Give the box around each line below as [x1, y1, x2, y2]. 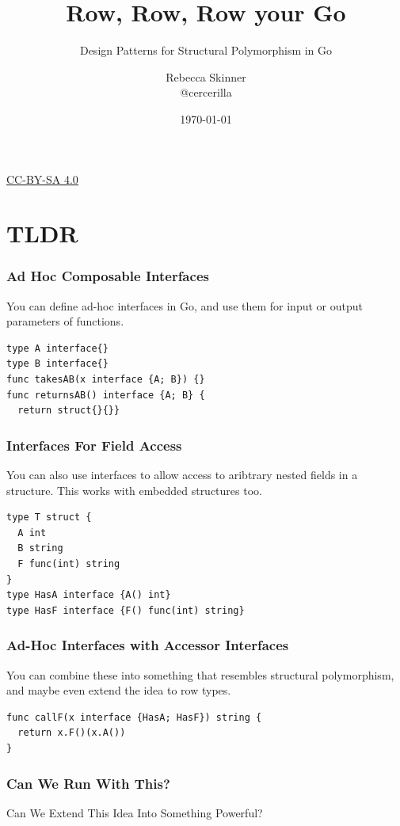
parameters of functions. [6, 313, 124, 329]
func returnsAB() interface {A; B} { [6, 389, 205, 401]
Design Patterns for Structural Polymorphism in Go [79, 42, 333, 59]
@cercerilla [180, 84, 232, 101]
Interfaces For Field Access [6, 435, 182, 455]
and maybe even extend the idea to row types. [6, 682, 231, 698]
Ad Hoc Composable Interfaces [6, 266, 209, 286]
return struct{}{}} [17, 405, 120, 417]
